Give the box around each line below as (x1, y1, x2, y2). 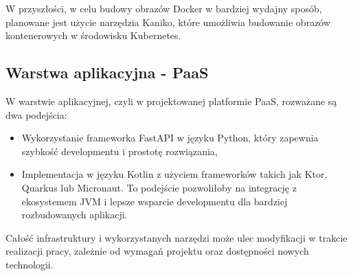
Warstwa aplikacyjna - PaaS (5, 62, 209, 83)
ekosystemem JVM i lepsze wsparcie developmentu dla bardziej (21, 194, 288, 208)
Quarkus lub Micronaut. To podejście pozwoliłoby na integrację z (21, 180, 297, 194)
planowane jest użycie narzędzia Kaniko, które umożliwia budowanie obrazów (5, 14, 331, 29)
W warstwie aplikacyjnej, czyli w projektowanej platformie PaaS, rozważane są (5, 93, 337, 108)
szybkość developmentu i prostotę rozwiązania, (21, 143, 218, 158)
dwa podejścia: (5, 107, 67, 122)
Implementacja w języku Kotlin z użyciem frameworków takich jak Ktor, (21, 167, 328, 181)
